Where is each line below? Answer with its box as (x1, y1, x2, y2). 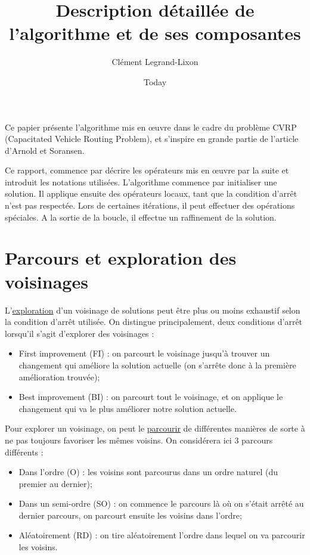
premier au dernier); (18, 477, 92, 489)
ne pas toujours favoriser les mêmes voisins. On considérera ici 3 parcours (5, 433, 273, 446)
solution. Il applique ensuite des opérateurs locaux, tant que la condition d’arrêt (5, 187, 297, 200)
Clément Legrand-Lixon (111, 55, 199, 68)
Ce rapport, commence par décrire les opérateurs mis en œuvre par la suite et (5, 164, 289, 176)
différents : (5, 445, 44, 458)
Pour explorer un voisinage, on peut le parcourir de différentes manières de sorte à (5, 422, 305, 435)
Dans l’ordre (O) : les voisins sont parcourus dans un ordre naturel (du (18, 466, 278, 478)
